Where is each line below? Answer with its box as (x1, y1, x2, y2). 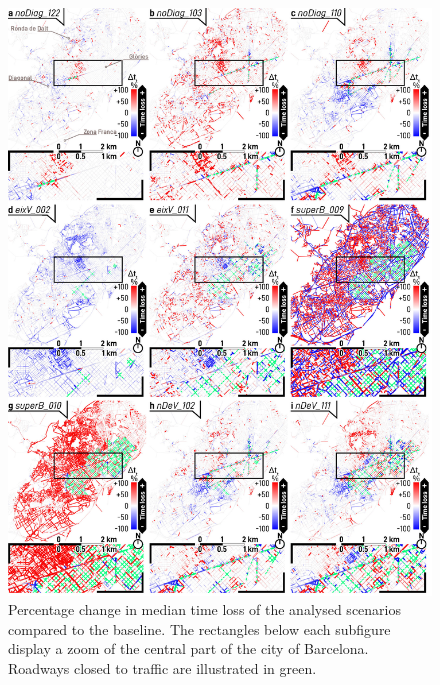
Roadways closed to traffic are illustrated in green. (8, 657, 317, 678)
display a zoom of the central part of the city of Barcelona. (8, 638, 369, 659)
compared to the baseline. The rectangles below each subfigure (8, 618, 391, 639)
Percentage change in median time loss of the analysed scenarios (8, 599, 401, 620)
